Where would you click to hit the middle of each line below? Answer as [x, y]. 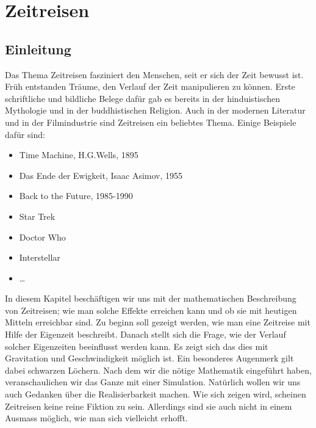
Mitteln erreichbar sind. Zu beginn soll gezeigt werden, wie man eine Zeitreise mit [158, 322]
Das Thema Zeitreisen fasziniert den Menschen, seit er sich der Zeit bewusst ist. [154, 74]
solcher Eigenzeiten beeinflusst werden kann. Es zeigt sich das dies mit [137, 346]
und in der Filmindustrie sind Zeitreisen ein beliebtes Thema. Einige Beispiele [151, 122]
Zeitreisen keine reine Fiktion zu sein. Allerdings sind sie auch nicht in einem [149, 406]
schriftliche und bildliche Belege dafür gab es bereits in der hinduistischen [143, 98]
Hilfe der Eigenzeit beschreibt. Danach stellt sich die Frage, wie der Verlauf [145, 334]
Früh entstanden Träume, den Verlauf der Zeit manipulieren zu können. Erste [150, 86]
